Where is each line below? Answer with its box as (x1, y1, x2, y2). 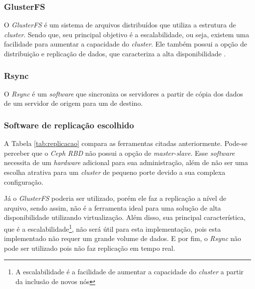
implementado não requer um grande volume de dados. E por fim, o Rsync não (4, 233, 241, 243)
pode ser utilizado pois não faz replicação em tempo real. (4, 242, 176, 253)
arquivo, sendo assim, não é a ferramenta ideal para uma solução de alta (4, 202, 221, 213)
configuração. (4, 176, 44, 187)
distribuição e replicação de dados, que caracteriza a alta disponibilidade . (4, 48, 226, 58)
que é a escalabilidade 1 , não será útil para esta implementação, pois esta (4, 222, 221, 234)
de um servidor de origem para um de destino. (4, 98, 143, 108)
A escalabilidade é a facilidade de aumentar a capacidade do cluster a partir (15, 266, 244, 277)
